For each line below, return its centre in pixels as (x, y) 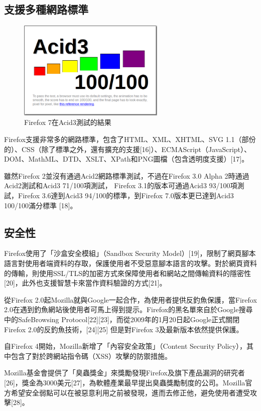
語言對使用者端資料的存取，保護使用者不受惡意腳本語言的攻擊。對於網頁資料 (130, 263)
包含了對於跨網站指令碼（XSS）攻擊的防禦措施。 (91, 356)
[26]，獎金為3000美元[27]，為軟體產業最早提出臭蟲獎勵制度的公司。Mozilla (125, 382)
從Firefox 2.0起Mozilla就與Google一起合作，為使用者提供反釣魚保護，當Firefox (130, 299)
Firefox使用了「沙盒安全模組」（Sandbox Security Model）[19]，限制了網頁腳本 (130, 253)
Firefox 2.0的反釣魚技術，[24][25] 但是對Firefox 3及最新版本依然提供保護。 (124, 329)
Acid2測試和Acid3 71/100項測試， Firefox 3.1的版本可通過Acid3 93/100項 (121, 185)
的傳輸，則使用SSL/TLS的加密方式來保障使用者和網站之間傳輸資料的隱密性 (127, 273)
